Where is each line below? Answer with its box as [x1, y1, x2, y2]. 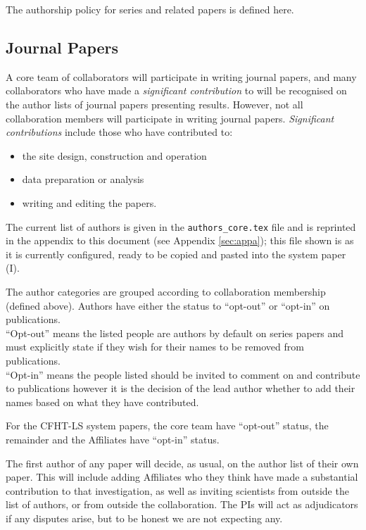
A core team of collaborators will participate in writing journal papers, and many [6, 69, 357, 84]
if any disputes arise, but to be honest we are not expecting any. [6, 510, 283, 525]
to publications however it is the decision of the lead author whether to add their [6, 381, 355, 396]
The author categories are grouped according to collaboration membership [6, 284, 326, 298]
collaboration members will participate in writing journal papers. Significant [6, 111, 334, 125]
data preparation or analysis [22, 172, 144, 187]
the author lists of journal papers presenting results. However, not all [6, 96, 303, 111]
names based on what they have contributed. [6, 394, 199, 409]
